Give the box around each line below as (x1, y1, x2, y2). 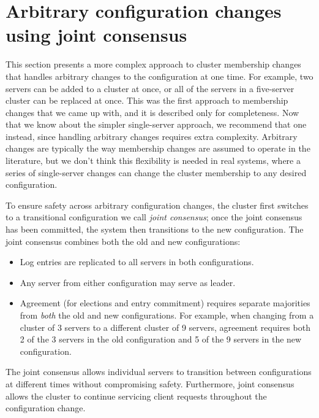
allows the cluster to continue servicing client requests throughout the (6, 389, 267, 402)
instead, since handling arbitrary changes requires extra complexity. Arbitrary (6, 130, 298, 142)
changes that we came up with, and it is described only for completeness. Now (6, 106, 299, 118)
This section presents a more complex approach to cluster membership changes (6, 58, 301, 71)
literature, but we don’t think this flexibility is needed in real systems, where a (6, 154, 301, 167)
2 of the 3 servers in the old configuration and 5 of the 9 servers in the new (20, 333, 302, 346)
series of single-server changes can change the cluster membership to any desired (6, 166, 307, 179)
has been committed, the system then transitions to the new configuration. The (6, 223, 304, 236)
